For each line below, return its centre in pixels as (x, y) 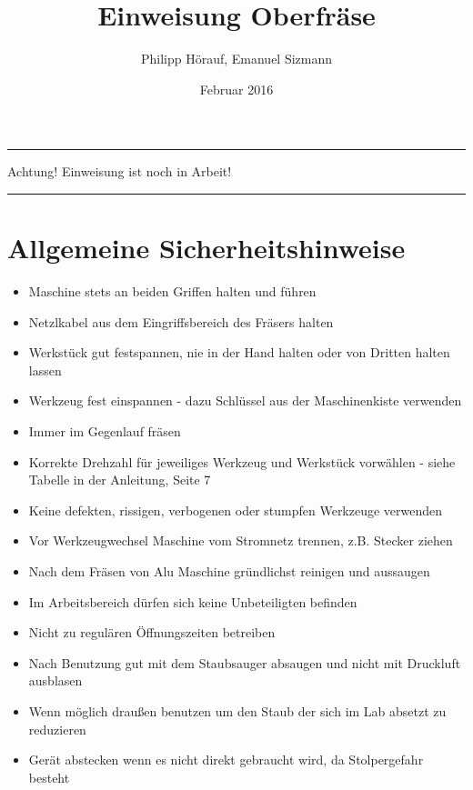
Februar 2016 (236, 89)
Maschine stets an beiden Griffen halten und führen (172, 291)
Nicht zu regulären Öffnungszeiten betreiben (152, 632)
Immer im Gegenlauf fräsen (105, 431)
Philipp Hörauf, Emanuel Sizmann (236, 59)
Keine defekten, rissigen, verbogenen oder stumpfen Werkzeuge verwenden (236, 510)
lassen (45, 370)
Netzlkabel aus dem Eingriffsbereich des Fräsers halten (181, 321)
